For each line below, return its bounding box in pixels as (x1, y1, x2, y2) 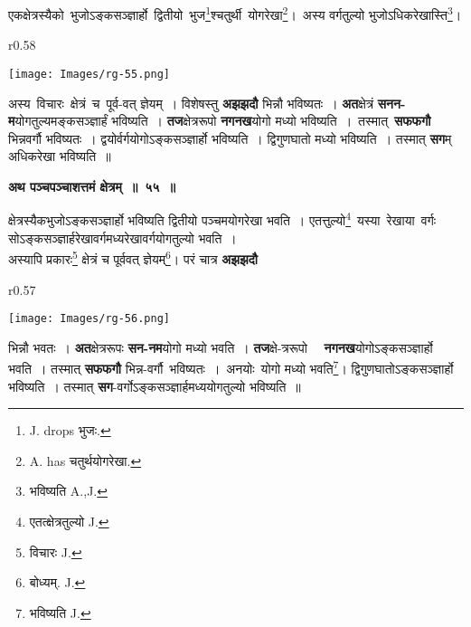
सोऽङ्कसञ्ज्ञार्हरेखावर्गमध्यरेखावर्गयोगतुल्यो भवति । (8, 228, 237, 247)
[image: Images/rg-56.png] (8, 312, 170, 326)
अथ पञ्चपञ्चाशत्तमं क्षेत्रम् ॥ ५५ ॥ (8, 176, 175, 195)
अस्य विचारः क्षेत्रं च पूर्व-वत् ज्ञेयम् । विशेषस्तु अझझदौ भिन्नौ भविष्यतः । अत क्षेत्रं (8, 93, 374, 112)
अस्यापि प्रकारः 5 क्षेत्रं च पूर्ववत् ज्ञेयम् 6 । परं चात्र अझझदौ (8, 247, 258, 268)
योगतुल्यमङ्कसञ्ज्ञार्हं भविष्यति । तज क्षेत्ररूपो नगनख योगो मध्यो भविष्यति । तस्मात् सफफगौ (14, 111, 431, 130)
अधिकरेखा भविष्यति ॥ (8, 147, 111, 166)
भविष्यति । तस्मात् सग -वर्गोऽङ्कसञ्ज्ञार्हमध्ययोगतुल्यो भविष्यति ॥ (8, 376, 301, 395)
